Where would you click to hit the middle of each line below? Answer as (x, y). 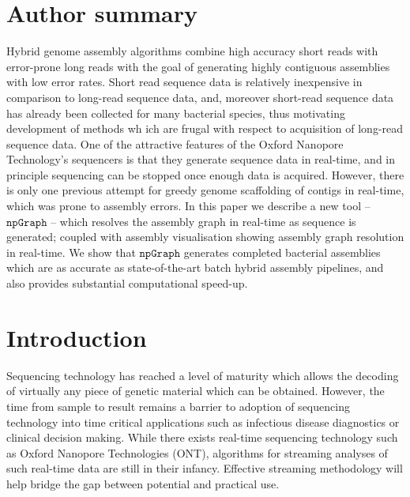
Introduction (77, 337)
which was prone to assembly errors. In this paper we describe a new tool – (188, 206)
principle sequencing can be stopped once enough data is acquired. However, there (205, 174)
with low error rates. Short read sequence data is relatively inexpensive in (184, 82)
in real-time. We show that (71, 252)
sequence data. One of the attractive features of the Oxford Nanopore (175, 143)
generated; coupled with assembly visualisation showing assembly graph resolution (205, 237)
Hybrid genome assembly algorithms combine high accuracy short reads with (192, 51)
